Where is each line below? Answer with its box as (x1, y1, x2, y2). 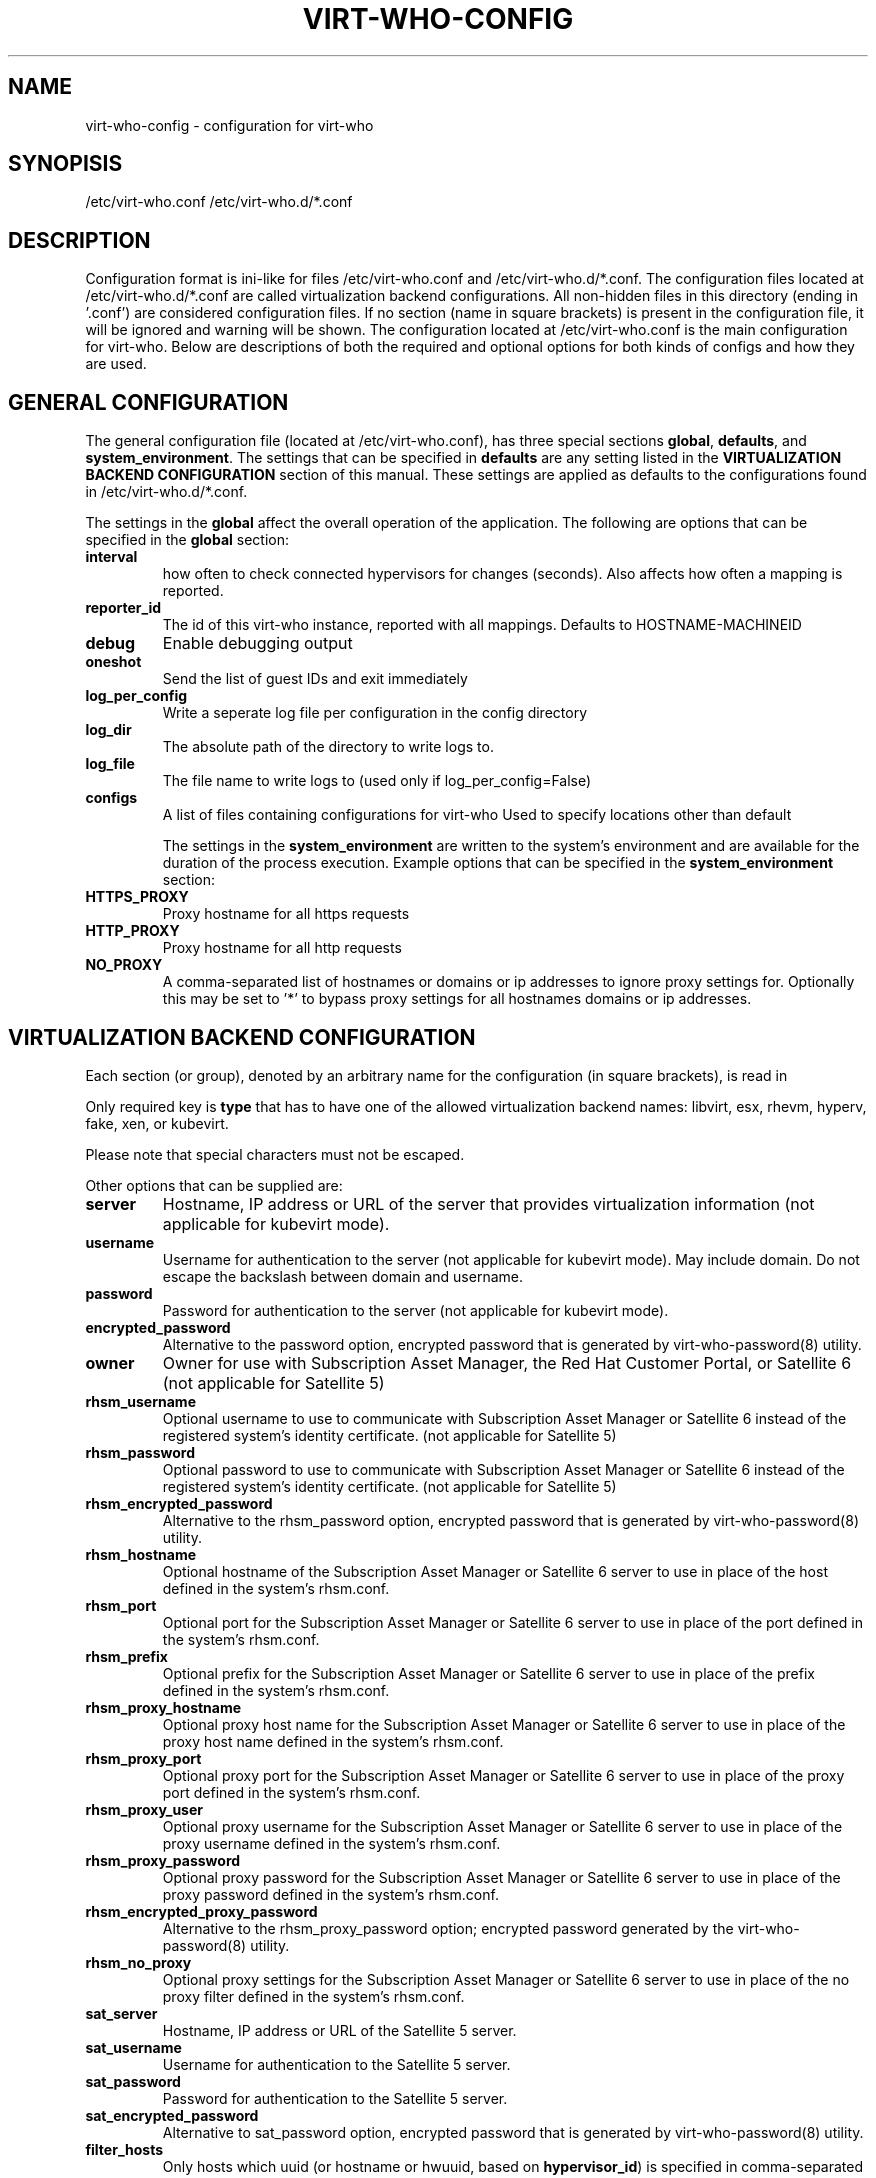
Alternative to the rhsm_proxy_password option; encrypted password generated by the (162, 1919, 734, 1937)
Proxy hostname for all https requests (162, 905, 410, 923)
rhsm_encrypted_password (85, 1494, 273, 1512)
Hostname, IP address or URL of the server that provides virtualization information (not (162, 1193, 815, 1214)
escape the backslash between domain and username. (162, 1267, 523, 1285)
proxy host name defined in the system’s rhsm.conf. (162, 1732, 504, 1750)
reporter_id (85, 599, 162, 617)
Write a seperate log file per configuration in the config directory (162, 704, 588, 722)
